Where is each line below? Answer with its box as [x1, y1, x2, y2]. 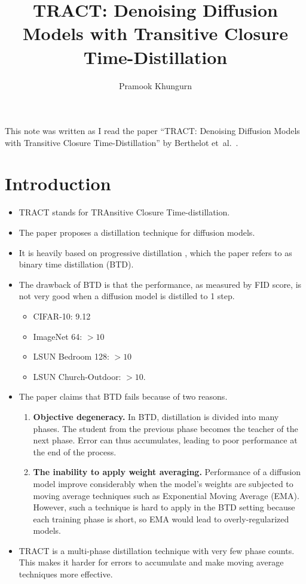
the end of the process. [33, 445, 117, 458]
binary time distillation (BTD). [19, 258, 134, 270]
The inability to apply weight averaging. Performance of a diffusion [33, 466, 301, 478]
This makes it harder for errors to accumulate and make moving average [19, 556, 284, 568]
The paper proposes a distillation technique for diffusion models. [19, 226, 255, 238]
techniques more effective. [19, 568, 113, 580]
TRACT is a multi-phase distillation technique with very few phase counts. [19, 544, 295, 556]
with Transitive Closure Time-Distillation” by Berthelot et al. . [5, 136, 238, 148]
